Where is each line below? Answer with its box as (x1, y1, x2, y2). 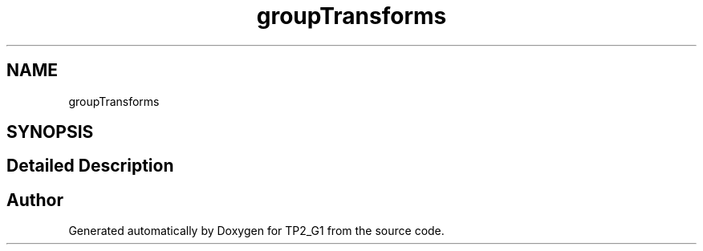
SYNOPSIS (6, 122, 94, 143)
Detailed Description (6, 156, 174, 176)
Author (6, 189, 63, 210)
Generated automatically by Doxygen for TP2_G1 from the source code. (68, 224, 445, 238)
